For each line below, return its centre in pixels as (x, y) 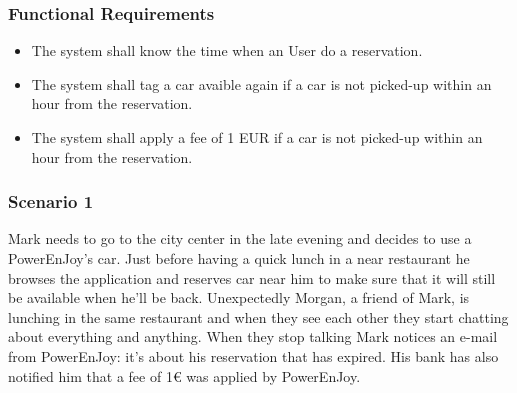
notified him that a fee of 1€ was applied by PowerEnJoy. (184, 375)
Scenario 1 (51, 201)
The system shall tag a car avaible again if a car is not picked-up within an (261, 83)
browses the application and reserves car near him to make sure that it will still (252, 277)
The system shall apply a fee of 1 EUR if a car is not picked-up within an (257, 137)
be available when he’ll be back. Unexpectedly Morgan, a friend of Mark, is (239, 297)
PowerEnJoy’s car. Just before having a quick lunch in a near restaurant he (239, 258)
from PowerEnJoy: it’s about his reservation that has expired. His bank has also (253, 355)
